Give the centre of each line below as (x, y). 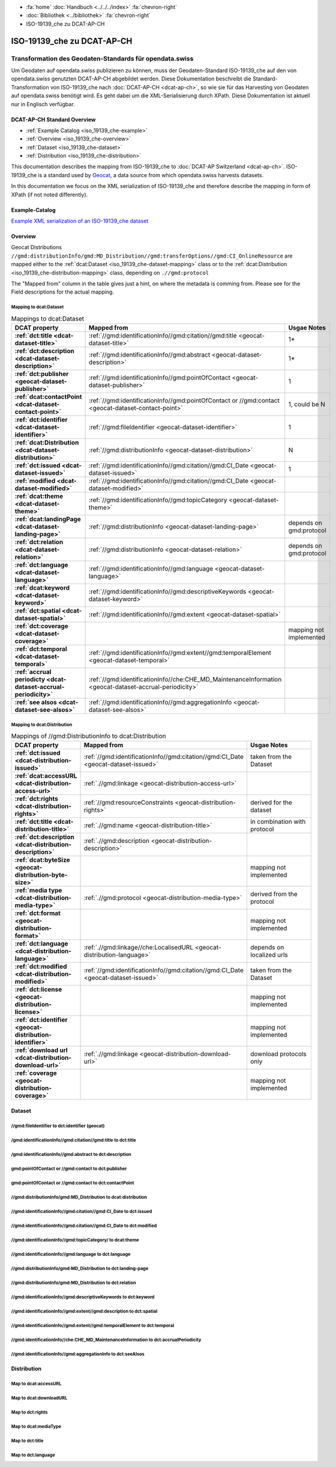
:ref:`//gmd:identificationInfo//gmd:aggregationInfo (160, 703)
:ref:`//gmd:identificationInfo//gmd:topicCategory (158, 500)
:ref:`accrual (33, 672)
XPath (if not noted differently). (49, 195)
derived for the (271, 803)
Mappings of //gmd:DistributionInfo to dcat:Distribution (88, 736)
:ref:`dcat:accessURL (46, 776)
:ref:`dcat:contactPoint (48, 397)
